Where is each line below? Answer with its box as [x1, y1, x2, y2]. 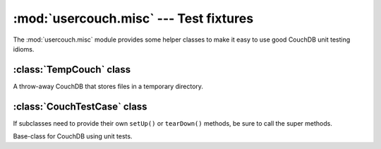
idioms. [13, 44, 35, 53]
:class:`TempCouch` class [13, 64, 131, 76]
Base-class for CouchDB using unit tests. [13, 132, 133, 141]
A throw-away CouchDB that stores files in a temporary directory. [13, 82, 204, 90]
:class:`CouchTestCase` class [13, 100, 147, 112]
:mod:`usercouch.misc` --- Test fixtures [13, 11, 254, 26]
